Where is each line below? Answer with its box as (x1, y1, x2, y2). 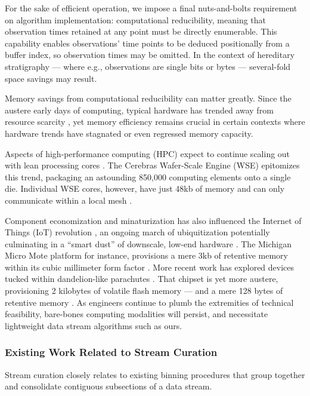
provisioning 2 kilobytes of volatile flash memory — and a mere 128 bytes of (5, 284, 283, 297)
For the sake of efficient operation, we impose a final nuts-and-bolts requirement (5, 2, 297, 14)
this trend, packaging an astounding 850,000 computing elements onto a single (5, 170, 291, 183)
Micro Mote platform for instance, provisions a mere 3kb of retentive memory (5, 249, 288, 262)
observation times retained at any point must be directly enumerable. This (5, 25, 277, 38)
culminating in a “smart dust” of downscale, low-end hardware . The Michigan (5, 237, 292, 250)
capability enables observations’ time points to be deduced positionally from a (5, 36, 290, 49)
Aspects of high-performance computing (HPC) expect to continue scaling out (5, 147, 290, 159)
